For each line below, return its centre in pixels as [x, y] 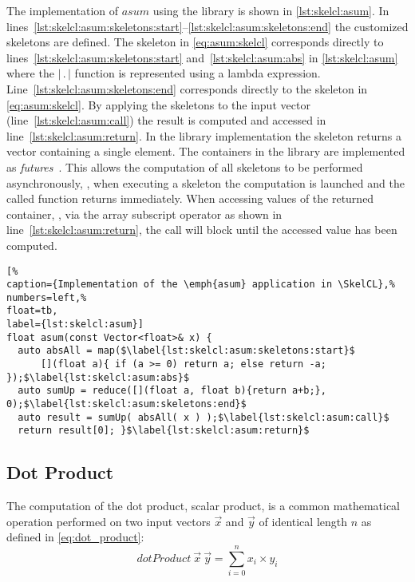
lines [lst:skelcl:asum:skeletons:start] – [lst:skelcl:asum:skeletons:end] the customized [207, 26]
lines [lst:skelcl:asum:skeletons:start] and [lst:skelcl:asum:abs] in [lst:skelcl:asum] [202, 57]
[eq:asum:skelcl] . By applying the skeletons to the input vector [158, 104]
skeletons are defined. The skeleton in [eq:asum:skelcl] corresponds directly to [195, 42]
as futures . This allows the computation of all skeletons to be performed [185, 166]
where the [30, 73]
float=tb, [32, 311]
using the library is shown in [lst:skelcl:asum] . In [271, 10]
